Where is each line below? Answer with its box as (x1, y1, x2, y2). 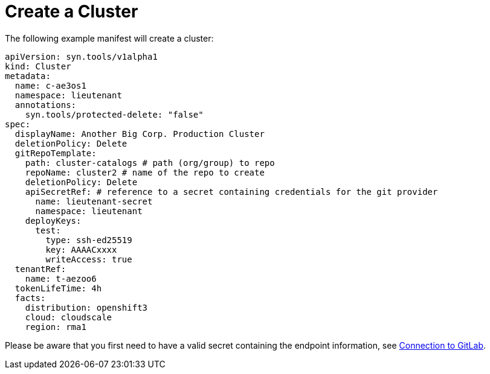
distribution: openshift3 (25, 302, 148, 312)
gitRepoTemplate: (15, 148, 97, 158)
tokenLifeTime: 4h (15, 283, 102, 293)
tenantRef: (15, 264, 66, 274)
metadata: (5, 71, 51, 81)
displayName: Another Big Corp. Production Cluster (15, 128, 265, 139)
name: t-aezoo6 (25, 273, 97, 284)
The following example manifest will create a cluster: (5, 33, 214, 43)
